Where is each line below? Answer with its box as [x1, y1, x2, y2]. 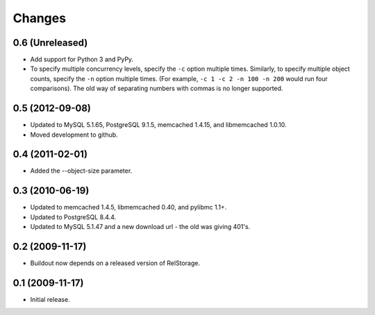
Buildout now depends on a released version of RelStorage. [30, 259, 201, 267]
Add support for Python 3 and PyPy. [30, 56, 134, 64]
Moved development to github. [30, 130, 118, 139]
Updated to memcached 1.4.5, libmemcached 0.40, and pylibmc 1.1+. [30, 203, 227, 212]
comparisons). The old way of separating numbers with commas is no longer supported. [30, 84, 283, 93]
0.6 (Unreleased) [12, 37, 88, 49]
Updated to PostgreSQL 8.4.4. [30, 212, 117, 221]
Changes [12, 10, 66, 26]
